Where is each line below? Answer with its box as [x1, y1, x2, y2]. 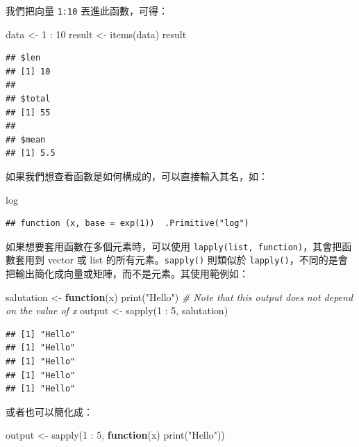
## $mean [6, 134, 46, 145]
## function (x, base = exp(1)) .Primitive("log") [6, 218, 249, 229]
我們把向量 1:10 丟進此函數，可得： [6, 3, 168, 17]
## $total [6, 94, 51, 104]
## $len [6, 53, 41, 63]
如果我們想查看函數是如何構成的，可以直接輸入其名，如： [6, 169, 268, 183]
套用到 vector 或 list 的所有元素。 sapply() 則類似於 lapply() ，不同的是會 [15, 252, 348, 267]
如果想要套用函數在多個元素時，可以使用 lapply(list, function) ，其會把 [6, 238, 342, 253]
